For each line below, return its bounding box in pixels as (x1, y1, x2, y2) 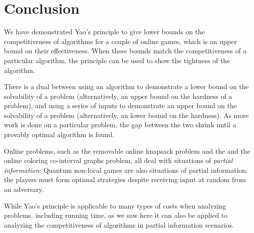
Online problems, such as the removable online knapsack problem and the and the (4, 145, 251, 156)
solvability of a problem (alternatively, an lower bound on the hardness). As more (4, 110, 249, 120)
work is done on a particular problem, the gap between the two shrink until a (4, 119, 236, 130)
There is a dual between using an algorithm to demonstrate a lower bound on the (4, 81, 249, 92)
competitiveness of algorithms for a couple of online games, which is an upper (4, 36, 237, 46)
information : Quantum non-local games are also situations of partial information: (4, 164, 248, 175)
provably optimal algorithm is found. (4, 129, 114, 140)
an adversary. (4, 184, 44, 194)
